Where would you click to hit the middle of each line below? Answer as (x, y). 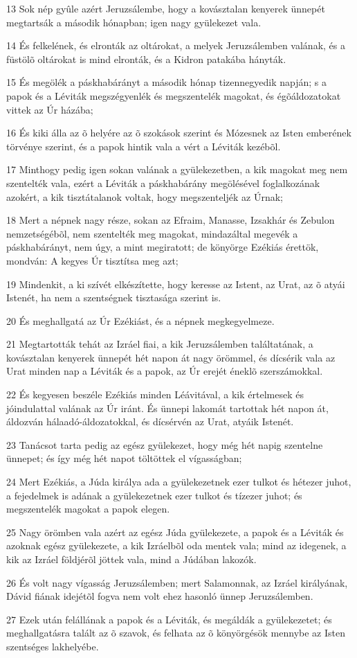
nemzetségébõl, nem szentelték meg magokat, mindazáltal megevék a (152, 233)
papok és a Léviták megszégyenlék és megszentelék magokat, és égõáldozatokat (174, 95)
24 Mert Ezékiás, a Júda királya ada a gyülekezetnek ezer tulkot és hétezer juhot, (179, 482)
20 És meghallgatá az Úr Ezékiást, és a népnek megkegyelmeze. (140, 320)
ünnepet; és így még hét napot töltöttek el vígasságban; (124, 458)
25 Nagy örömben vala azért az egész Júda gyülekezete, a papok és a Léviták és (175, 532)
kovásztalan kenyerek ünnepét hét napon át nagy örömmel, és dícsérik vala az (171, 357)
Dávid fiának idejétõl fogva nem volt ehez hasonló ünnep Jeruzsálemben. (160, 596)
